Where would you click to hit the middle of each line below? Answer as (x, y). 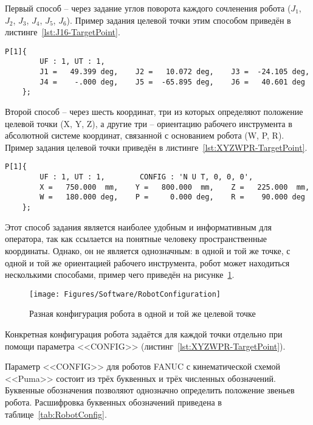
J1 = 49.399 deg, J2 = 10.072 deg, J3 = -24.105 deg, (175, 72)
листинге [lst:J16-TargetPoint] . (63, 32)
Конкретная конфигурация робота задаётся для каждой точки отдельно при (144, 333)
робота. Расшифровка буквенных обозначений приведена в (113, 402)
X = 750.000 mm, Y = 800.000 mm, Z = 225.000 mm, (175, 187)
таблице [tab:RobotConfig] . (56, 414)
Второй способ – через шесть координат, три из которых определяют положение (154, 112)
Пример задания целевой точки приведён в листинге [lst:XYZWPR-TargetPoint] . (156, 147)
